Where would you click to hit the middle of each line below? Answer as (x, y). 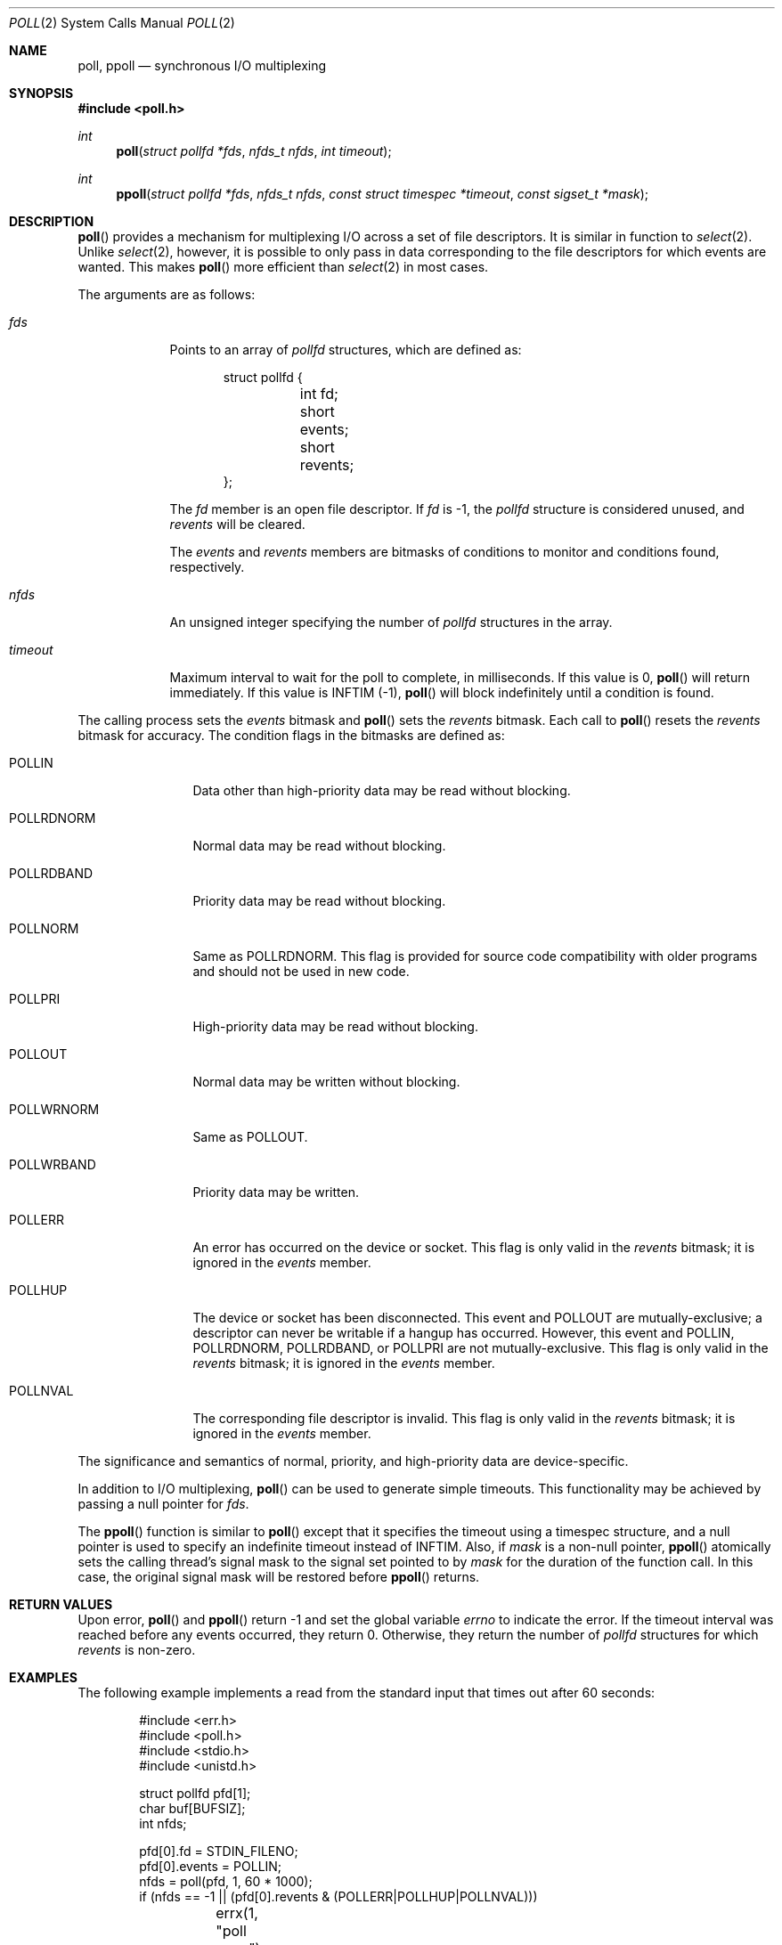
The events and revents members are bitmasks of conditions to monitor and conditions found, (444, 552)
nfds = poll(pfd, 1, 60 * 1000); (226, 1881)
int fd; (319, 394)
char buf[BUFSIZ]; (192, 1808)
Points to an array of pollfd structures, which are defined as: (346, 350)
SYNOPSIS (41, 93)
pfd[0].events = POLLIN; (211, 1866)
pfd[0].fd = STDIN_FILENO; (219, 1851)
